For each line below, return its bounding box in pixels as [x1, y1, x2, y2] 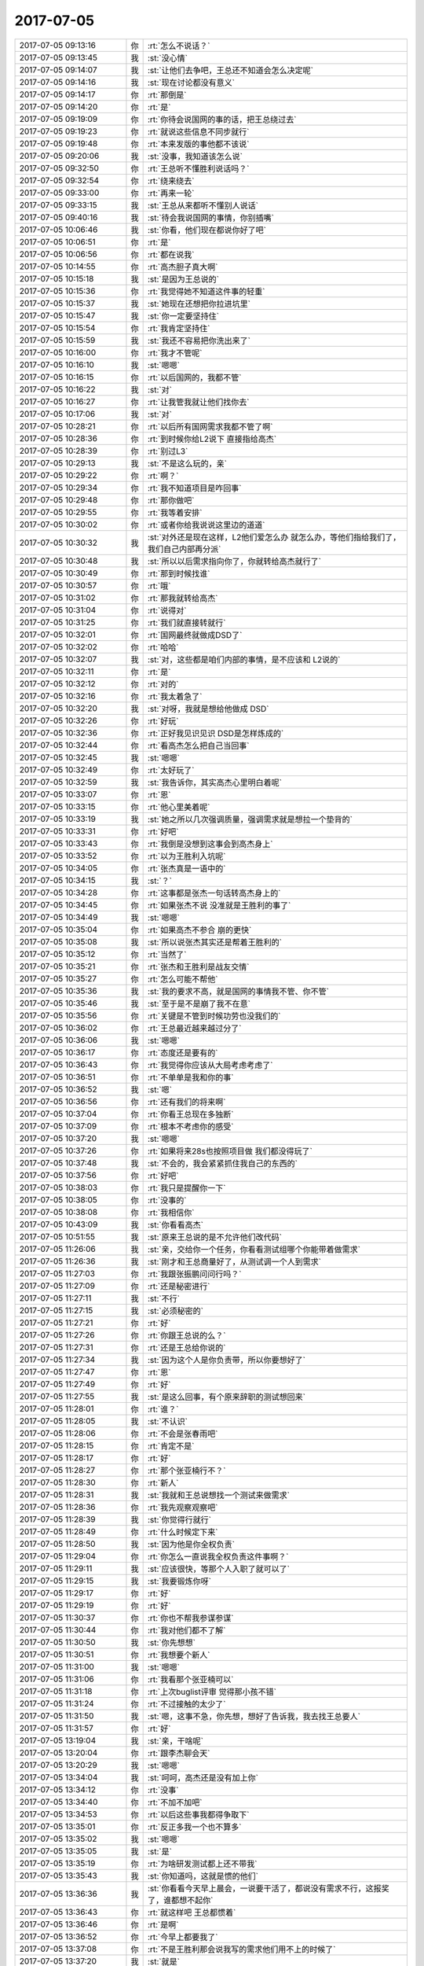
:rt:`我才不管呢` [147, 347, 203, 358]
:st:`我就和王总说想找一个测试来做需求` [147, 1489, 291, 1500]
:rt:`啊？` [147, 470, 179, 481]
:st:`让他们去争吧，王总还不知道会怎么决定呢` [147, 64, 314, 75]
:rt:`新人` [147, 1477, 179, 1488]
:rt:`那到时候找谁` [147, 568, 210, 579]
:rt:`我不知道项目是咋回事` [147, 482, 242, 493]
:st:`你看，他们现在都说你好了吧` [147, 224, 267, 235]
